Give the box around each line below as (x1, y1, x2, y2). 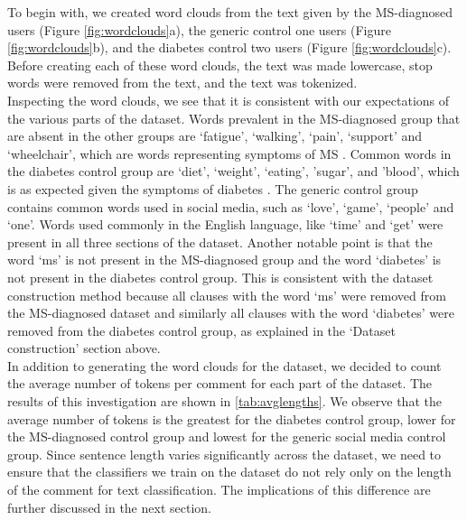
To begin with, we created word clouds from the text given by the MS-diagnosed (7, 3, 453, 21)
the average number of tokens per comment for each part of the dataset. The (7, 374, 433, 393)
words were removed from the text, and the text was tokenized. (7, 73, 358, 92)
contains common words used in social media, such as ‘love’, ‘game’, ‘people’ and (7, 197, 454, 216)
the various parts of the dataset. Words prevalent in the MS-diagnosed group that (7, 108, 461, 127)
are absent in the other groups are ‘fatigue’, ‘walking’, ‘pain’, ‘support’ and (7, 126, 423, 145)
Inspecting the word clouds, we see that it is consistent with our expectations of (7, 90, 450, 109)
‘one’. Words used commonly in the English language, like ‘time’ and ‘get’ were (7, 215, 444, 234)
